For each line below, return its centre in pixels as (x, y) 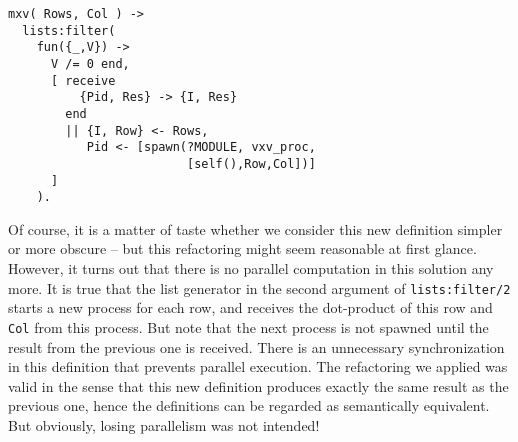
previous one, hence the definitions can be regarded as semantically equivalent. (249, 405)
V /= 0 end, (90, 63)
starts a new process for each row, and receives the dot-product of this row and (250, 307)
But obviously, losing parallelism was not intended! (164, 424)
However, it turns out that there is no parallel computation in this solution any (251, 268)
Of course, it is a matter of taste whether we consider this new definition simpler (255, 228)
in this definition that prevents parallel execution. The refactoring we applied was (258, 366)
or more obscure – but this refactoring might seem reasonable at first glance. (242, 248)
